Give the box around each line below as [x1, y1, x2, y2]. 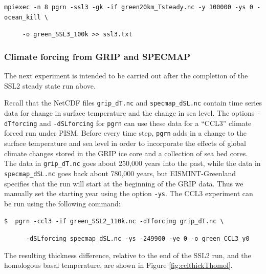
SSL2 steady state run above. [4, 80, 96, 91]
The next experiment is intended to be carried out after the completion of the [4, 70, 248, 81]
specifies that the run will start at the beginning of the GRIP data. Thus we [4, 178, 243, 188]
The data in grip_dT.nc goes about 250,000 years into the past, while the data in [4, 158, 261, 168]
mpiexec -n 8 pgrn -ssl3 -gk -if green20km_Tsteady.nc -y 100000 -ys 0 [4, 4, 253, 11]
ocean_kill [4, 13, 41, 21]
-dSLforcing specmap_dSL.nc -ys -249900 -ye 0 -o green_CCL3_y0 [26, 235, 250, 242]
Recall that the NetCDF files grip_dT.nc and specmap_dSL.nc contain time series [4, 97, 262, 108]
